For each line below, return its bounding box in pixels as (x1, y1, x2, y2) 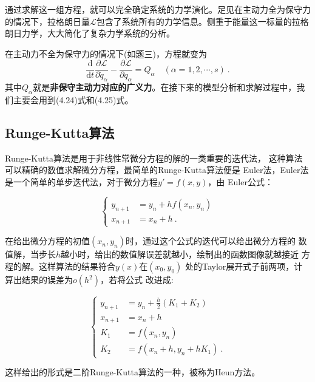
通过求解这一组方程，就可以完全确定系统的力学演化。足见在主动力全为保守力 (5, 3, 311, 15)
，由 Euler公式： (208, 176, 273, 188)
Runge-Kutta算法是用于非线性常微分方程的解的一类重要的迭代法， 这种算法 (5, 151, 303, 164)
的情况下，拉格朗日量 (5, 15, 90, 27)
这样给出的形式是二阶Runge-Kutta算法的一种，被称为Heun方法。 (5, 366, 260, 378)
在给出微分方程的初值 (5, 234, 90, 247)
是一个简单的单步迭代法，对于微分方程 (5, 176, 158, 188)
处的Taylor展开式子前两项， (185, 260, 294, 273)
